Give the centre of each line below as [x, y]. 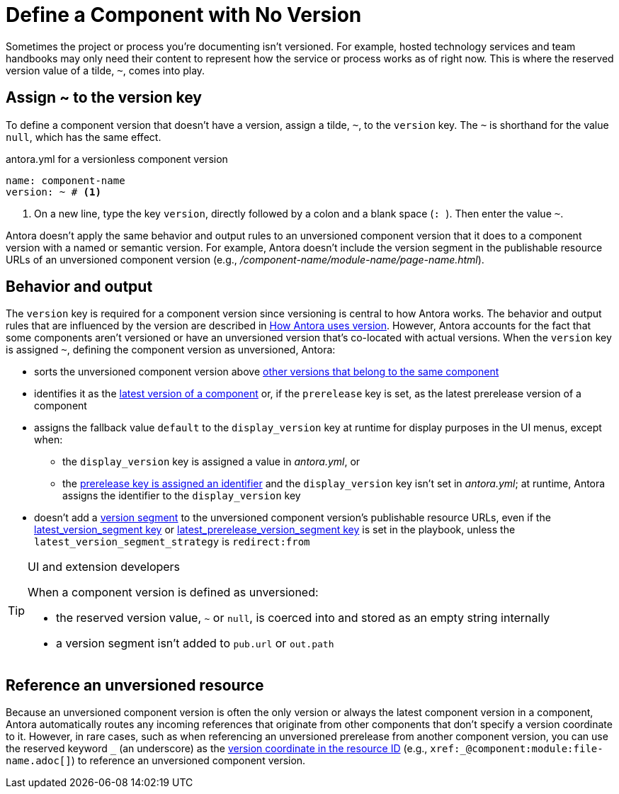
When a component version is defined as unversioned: [173, 592]
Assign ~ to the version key [104, 98]
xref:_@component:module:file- [517, 749]
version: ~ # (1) [53, 192]
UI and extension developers [104, 567]
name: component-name [66, 180]
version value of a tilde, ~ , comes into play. [106, 70]
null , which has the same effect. [84, 137]
